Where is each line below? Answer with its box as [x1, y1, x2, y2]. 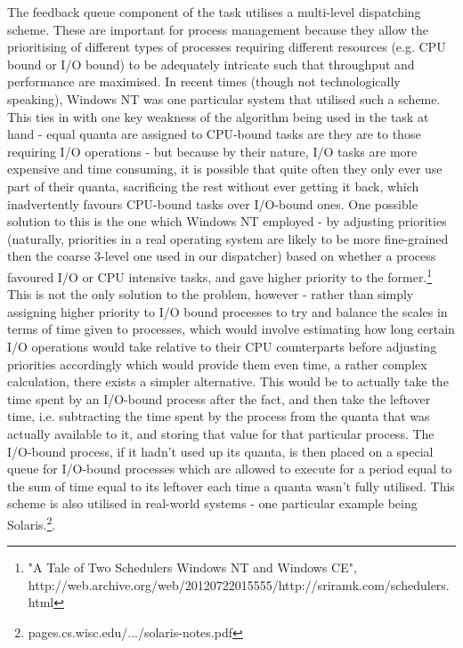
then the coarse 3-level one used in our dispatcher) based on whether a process [7, 247, 436, 265]
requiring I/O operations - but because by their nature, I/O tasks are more [7, 142, 418, 160]
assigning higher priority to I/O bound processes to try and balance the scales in [7, 302, 448, 320]
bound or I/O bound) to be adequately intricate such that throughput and [7, 54, 415, 73]
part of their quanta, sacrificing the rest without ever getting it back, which [7, 176, 419, 195]
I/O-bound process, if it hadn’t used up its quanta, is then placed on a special [7, 441, 434, 460]
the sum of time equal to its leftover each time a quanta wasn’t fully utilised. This [7, 476, 455, 495]
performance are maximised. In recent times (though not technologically [7, 72, 401, 91]
